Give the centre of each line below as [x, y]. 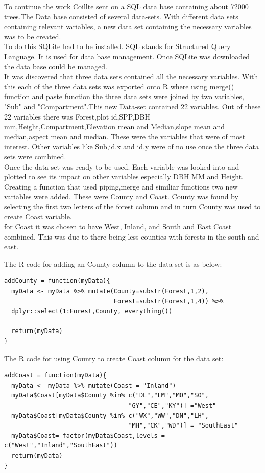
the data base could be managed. [56, 66]
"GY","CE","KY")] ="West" [172, 405]
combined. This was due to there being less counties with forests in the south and [132, 236]
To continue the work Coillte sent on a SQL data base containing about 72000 [126, 6]
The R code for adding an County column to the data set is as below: [113, 263]
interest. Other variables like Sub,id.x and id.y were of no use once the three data [131, 146]
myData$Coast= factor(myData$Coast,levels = [88, 435]
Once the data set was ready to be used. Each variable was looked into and [122, 166]
